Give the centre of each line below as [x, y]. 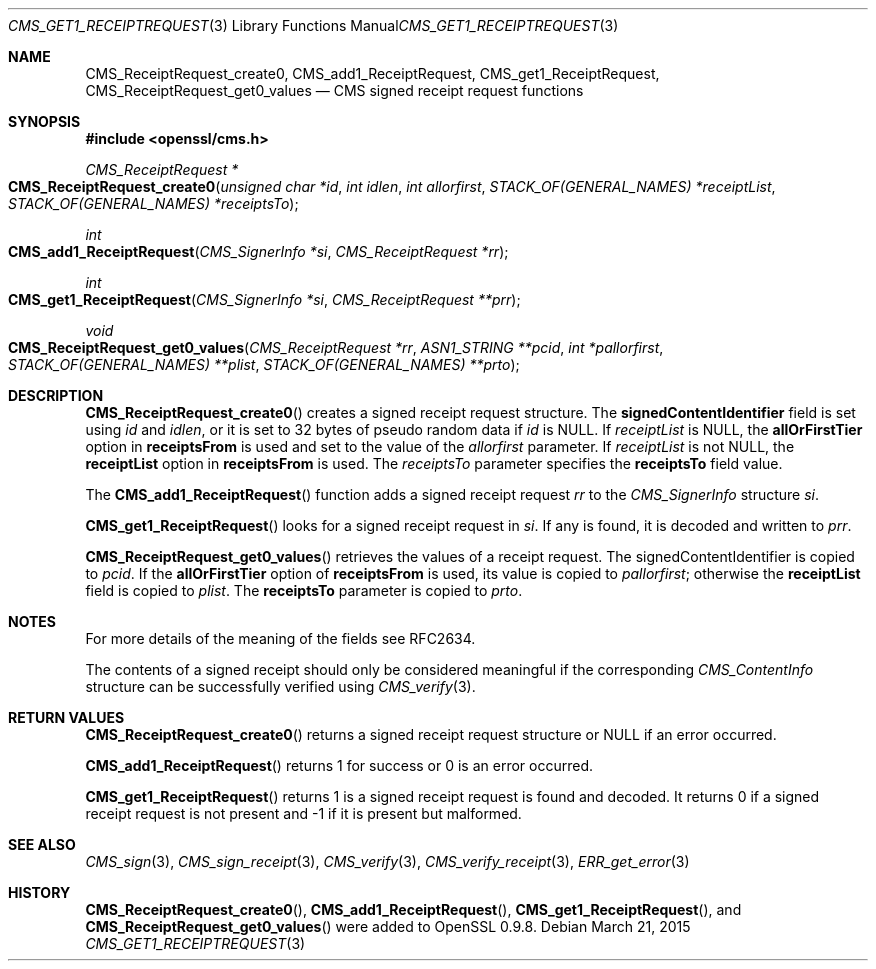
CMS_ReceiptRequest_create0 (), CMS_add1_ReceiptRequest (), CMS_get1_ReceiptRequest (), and [413, 909]
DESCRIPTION [56, 395]
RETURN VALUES [66, 717]
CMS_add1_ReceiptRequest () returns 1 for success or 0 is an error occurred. [339, 765]
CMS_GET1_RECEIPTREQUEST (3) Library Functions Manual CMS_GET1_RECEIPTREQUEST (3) [313, 25]
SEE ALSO [42, 844]
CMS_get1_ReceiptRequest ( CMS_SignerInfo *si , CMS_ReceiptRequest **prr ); [264, 299]
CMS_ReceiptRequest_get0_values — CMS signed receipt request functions [334, 90]
